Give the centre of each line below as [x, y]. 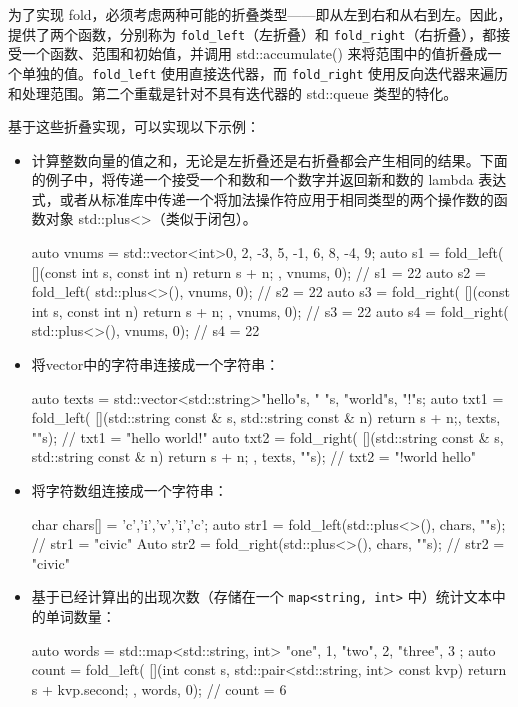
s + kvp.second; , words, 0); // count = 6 [159, 688]
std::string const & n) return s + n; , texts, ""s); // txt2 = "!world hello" [254, 456]
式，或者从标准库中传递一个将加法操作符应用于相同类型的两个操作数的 [262, 198]
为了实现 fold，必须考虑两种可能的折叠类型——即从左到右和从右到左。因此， [260, 14]
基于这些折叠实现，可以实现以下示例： [134, 126]
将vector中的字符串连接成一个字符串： [155, 364]
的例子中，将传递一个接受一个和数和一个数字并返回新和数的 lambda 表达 [269, 179]
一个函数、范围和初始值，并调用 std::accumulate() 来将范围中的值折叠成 [254, 53]
